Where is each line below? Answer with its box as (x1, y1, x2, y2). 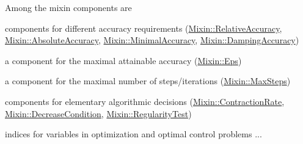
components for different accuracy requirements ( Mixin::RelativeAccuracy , (5, 21, 282, 34)
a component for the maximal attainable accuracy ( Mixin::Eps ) (5, 54, 242, 67)
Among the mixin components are (5, 1, 132, 13)
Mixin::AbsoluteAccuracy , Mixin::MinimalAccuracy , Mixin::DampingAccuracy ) (5, 34, 299, 46)
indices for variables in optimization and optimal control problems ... (5, 128, 262, 140)
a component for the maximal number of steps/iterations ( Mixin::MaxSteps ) (5, 74, 291, 87)
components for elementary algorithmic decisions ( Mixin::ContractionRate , (5, 95, 285, 107)
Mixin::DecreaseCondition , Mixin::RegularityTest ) (5, 107, 192, 120)
